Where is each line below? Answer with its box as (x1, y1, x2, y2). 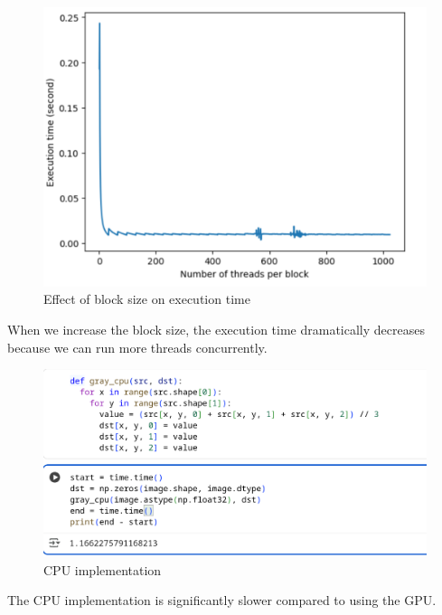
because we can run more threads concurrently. (7, 337, 268, 356)
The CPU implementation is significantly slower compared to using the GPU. (7, 591, 437, 610)
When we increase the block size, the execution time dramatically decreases (7, 320, 425, 339)
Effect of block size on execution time (43, 289, 250, 308)
